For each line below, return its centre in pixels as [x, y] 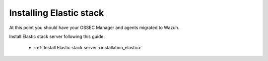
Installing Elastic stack [57, 13]
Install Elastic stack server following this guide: [57, 36]
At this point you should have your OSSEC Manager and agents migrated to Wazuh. [94, 28]
